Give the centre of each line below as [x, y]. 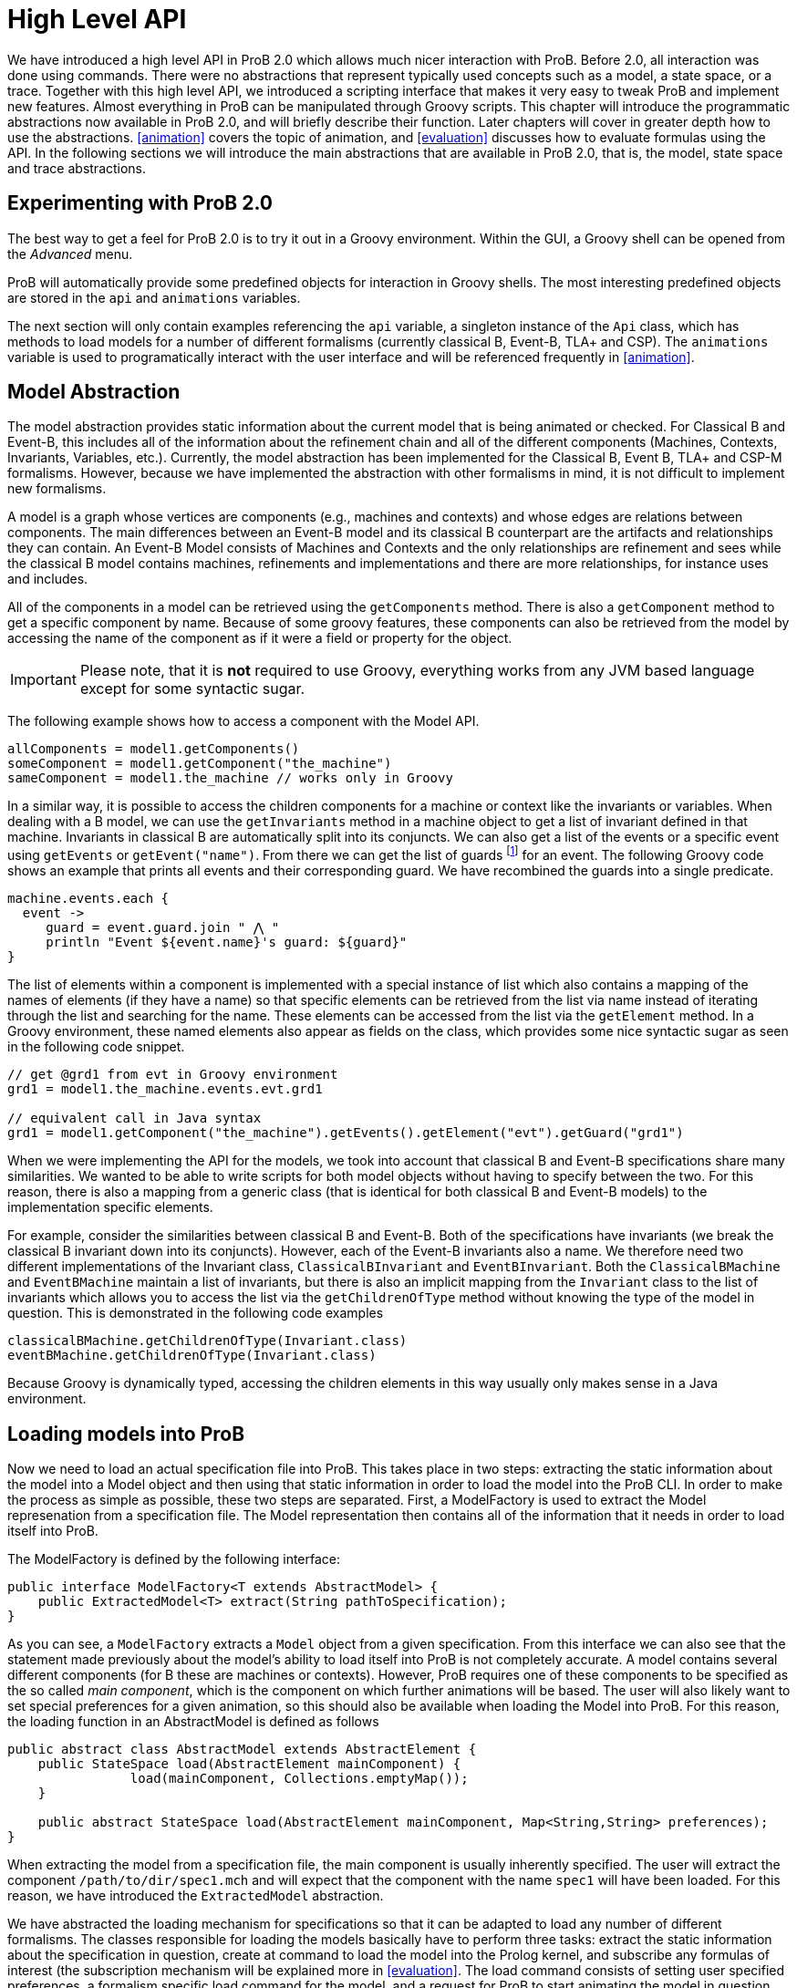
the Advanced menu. [70, 254]
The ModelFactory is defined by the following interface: [174, 1558]
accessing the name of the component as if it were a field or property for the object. [260, 638]
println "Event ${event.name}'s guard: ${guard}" [227, 942]
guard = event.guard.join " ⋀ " [163, 928]
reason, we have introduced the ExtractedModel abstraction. [196, 1895]
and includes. [48, 579]
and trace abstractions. [77, 168]
